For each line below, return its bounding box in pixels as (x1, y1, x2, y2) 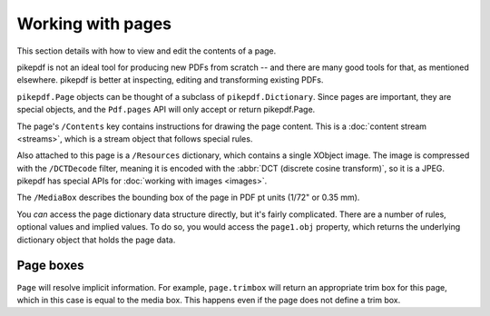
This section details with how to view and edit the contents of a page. (16, 45, 277, 56)
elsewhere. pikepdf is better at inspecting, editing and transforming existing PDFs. (16, 74, 324, 85)
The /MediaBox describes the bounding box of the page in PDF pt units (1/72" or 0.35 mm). (16, 192, 360, 203)
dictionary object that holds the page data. (16, 234, 176, 245)
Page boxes (16, 258, 85, 273)
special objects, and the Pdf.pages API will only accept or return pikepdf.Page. (16, 104, 316, 115)
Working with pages (16, 14, 172, 34)
